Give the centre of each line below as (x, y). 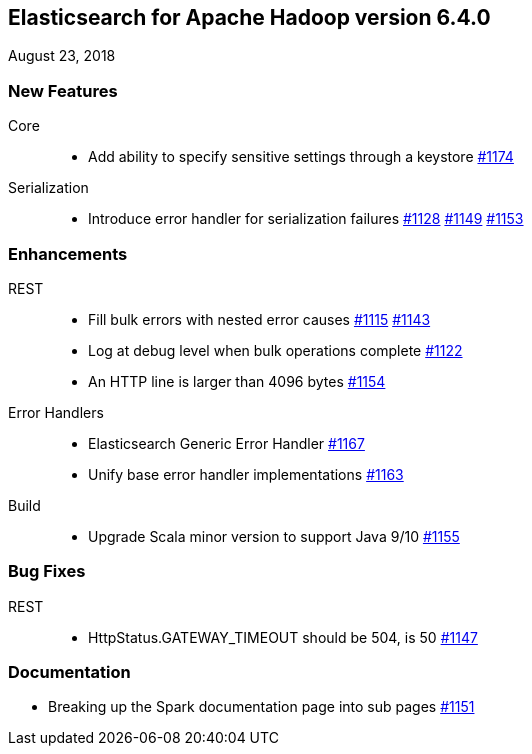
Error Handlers (56, 412)
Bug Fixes (47, 571)
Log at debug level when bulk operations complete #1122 (275, 350)
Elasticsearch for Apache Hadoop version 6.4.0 (249, 17)
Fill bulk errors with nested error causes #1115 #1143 (259, 319)
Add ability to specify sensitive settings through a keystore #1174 (301, 157)
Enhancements (68, 253)
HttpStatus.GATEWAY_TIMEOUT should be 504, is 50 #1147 (283, 637)
